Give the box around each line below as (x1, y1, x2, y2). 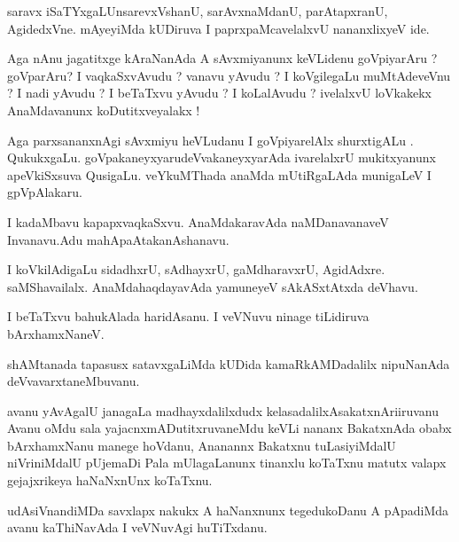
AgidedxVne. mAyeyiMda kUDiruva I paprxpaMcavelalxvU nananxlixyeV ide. (7, 19, 430, 37)
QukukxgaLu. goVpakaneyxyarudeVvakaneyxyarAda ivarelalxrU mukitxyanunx (7, 148, 436, 167)
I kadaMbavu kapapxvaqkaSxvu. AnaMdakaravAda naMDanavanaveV (7, 212, 389, 231)
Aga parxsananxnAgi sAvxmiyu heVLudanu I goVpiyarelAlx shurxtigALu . (7, 130, 414, 149)
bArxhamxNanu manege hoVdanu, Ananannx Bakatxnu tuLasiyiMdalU (7, 436, 396, 454)
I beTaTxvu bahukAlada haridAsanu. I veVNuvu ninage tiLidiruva (7, 307, 370, 326)
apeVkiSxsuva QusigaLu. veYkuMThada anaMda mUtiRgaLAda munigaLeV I (7, 165, 432, 184)
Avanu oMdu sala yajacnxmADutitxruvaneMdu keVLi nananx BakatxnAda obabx (7, 419, 452, 437)
